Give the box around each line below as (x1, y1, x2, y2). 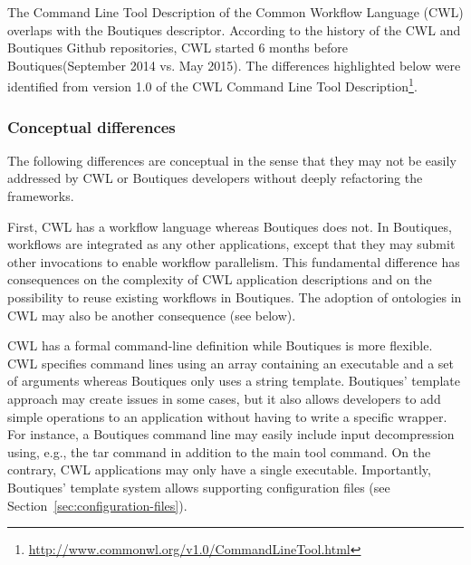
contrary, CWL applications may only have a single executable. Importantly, (7, 460, 431, 479)
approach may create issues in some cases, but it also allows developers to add (7, 388, 441, 407)
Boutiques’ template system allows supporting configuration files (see (7, 477, 390, 496)
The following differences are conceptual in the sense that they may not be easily (7, 150, 457, 169)
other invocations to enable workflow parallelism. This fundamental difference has (7, 252, 460, 271)
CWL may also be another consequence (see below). (7, 305, 296, 324)
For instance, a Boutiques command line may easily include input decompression (7, 425, 455, 444)
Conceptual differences (7, 115, 176, 138)
